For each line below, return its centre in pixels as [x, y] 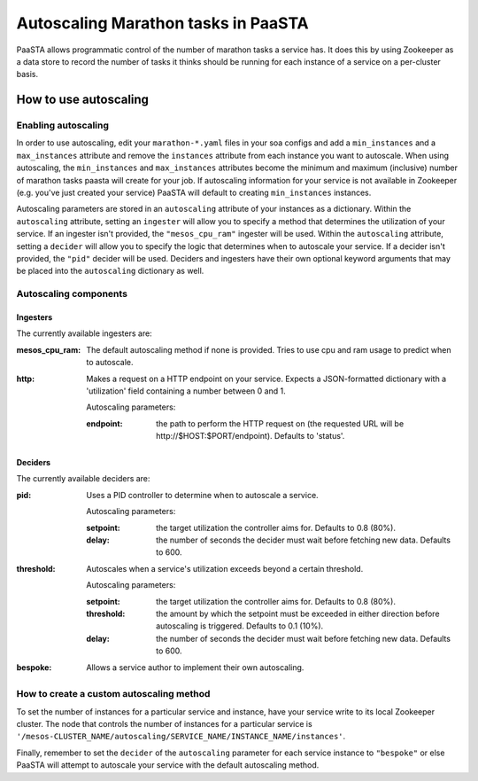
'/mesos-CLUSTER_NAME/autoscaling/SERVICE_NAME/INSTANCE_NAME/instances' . [181, 737]
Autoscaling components [72, 294]
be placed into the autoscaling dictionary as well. [110, 271]
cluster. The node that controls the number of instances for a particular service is [165, 724]
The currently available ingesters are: [84, 333]
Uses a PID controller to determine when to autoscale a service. [202, 495]
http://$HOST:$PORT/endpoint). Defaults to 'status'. [251, 436]
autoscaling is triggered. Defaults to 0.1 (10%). [240, 626]
